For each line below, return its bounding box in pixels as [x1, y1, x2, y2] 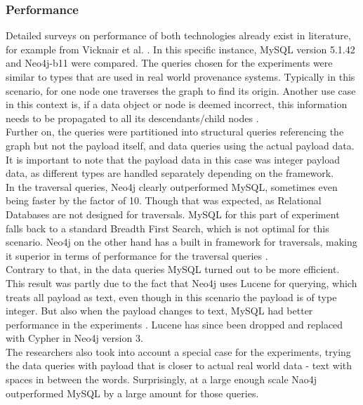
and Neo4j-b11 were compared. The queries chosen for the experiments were [6, 55, 333, 70]
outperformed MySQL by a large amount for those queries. [6, 385, 259, 400]
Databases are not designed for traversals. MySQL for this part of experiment [6, 206, 340, 221]
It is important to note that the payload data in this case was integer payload [6, 152, 340, 166]
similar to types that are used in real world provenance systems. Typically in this [6, 69, 355, 84]
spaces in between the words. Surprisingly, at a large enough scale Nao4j [6, 372, 317, 387]
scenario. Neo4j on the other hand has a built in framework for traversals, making [6, 234, 357, 249]
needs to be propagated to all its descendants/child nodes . [6, 110, 259, 125]
